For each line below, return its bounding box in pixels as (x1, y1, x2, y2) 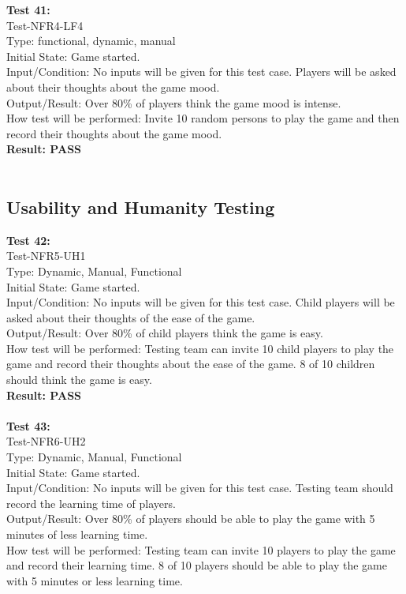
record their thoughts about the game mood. (6, 125, 222, 141)
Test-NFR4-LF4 (6, 17, 84, 33)
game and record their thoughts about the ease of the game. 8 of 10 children (6, 355, 375, 372)
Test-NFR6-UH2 (6, 433, 86, 449)
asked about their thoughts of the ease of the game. (6, 309, 255, 325)
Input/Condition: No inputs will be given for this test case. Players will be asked (6, 63, 397, 80)
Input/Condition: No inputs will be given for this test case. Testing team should (6, 479, 393, 496)
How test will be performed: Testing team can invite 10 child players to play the (6, 340, 394, 356)
